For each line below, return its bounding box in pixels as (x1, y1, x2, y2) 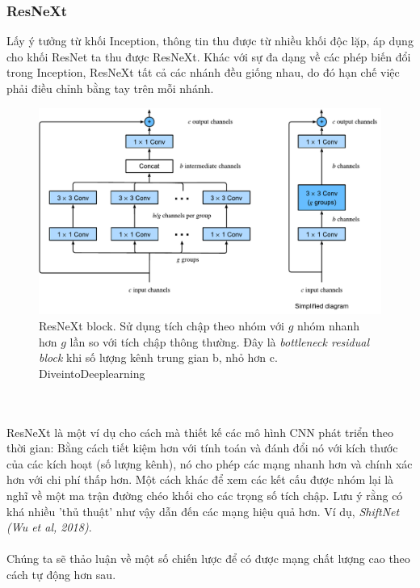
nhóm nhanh (297, 317, 360, 334)
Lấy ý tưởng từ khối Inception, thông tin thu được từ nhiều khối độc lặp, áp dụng (6, 32, 414, 49)
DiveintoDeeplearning (39, 364, 145, 381)
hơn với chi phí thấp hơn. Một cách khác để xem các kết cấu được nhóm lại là (6, 471, 394, 488)
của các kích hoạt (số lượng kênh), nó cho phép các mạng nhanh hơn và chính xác (6, 455, 413, 472)
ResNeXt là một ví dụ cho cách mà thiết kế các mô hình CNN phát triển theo (6, 423, 393, 440)
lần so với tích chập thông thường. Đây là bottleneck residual (69, 333, 370, 350)
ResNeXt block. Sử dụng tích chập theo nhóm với (39, 317, 284, 334)
